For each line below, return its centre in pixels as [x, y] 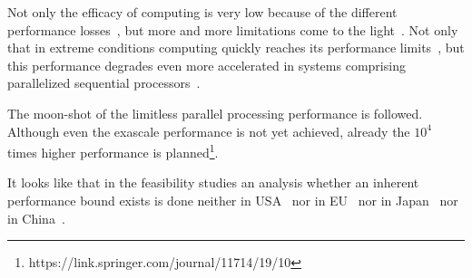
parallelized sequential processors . [104, 83]
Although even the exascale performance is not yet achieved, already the [209, 131]
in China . [36, 218]
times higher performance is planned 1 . [113, 151]
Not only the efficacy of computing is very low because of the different [202, 12]
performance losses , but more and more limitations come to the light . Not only [233, 29]
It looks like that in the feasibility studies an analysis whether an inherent [213, 182]
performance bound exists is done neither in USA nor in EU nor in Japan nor [233, 200]
